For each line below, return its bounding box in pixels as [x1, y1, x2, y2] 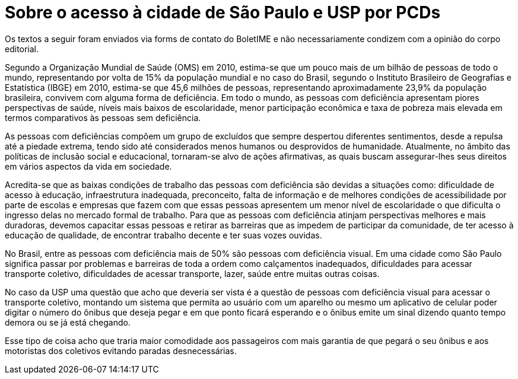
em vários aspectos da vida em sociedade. [5, 161, 172, 171]
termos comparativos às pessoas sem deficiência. [5, 112, 201, 123]
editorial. [5, 43, 39, 54]
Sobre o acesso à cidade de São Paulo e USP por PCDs [5, 2, 441, 23]
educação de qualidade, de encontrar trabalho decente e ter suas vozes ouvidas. [5, 230, 322, 240]
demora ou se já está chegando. [5, 317, 131, 327]
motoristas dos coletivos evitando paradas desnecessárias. [5, 345, 237, 356]
